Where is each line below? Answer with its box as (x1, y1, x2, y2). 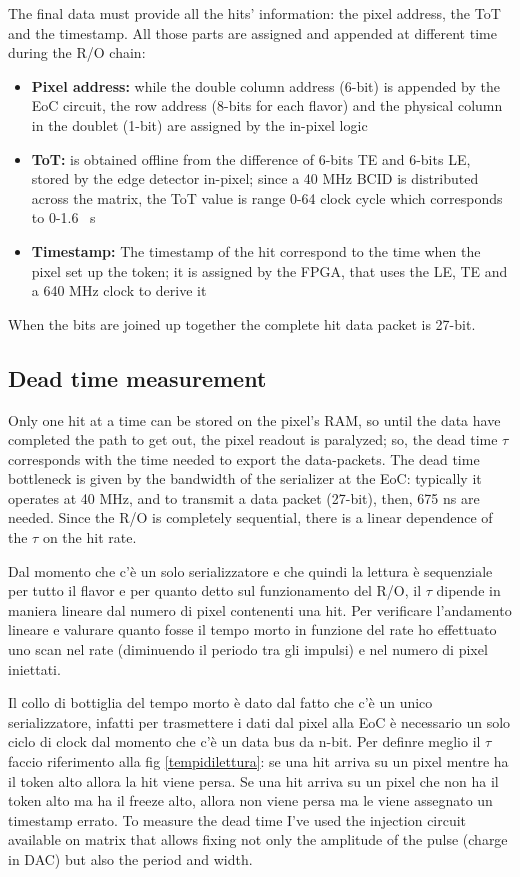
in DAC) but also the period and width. (8, 848, 253, 869)
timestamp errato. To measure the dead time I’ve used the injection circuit (8, 809, 467, 830)
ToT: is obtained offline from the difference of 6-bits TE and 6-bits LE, (31, 148, 471, 169)
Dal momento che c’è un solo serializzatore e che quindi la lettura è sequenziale (8, 560, 493, 581)
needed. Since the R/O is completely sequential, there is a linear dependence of (8, 507, 493, 528)
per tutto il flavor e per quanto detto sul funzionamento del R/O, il (8, 580, 422, 601)
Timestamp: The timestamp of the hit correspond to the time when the (31, 240, 481, 261)
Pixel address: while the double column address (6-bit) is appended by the (31, 75, 501, 96)
